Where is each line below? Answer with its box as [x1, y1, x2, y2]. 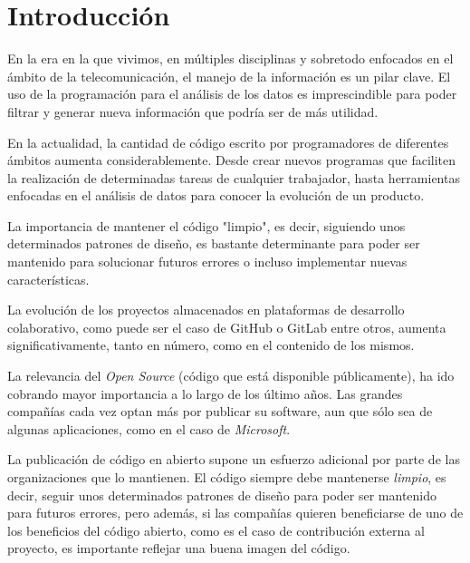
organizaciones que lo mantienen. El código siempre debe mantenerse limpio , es [7, 468, 446, 486]
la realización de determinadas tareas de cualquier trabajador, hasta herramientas [7, 168, 460, 187]
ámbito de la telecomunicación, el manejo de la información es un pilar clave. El [7, 66, 451, 85]
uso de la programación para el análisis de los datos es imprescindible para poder [7, 84, 457, 103]
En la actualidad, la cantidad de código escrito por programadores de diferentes [7, 132, 449, 151]
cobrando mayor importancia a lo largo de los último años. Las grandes [7, 383, 403, 403]
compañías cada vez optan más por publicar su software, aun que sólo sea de [7, 402, 433, 421]
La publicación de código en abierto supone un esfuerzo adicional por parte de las [7, 450, 460, 469]
